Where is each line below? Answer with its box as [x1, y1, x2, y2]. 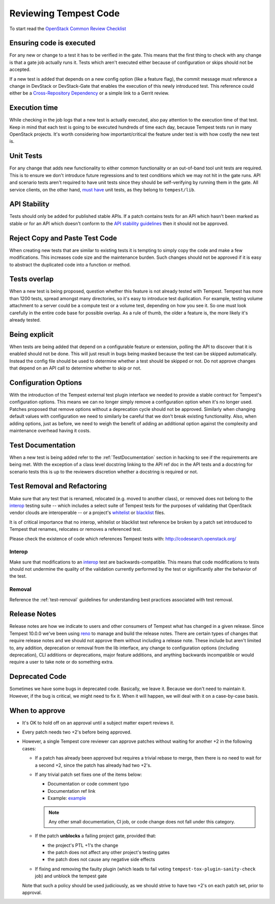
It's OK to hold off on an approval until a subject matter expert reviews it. [22, 720, 175, 726]
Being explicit [9, 330, 54, 339]
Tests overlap [9, 275, 54, 283]
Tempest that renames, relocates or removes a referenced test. [9, 526, 142, 532]
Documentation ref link [47, 788, 96, 794]
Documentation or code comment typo [47, 781, 129, 787]
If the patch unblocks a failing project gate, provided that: [35, 833, 156, 839]
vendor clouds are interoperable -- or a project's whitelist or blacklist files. [9, 509, 166, 516]
